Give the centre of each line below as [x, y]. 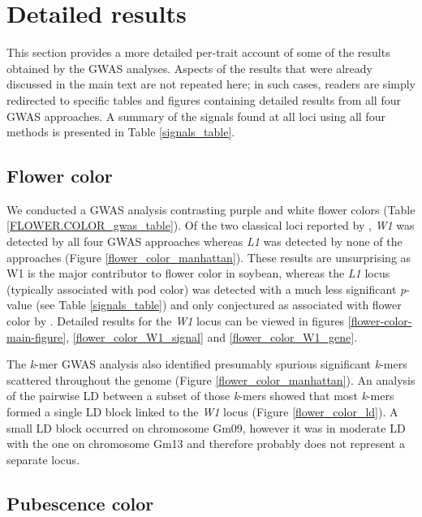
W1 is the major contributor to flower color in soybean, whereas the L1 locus [198, 273]
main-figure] [37, 336]
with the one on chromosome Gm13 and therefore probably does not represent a [206, 444]
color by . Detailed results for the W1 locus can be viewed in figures [176, 321]
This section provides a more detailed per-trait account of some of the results [198, 52]
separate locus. [43, 459]
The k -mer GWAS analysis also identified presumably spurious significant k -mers [207, 364]
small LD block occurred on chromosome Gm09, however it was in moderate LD [206, 427]
